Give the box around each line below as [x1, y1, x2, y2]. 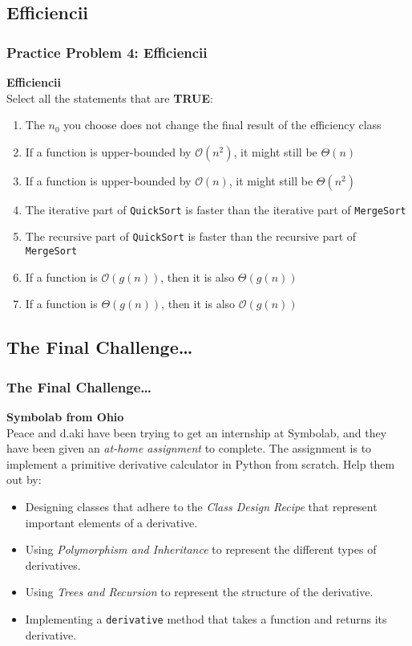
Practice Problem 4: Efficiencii [6, 42, 208, 62]
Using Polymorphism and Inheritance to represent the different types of [25, 541, 377, 558]
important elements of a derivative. [25, 514, 198, 530]
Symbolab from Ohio [6, 408, 124, 425]
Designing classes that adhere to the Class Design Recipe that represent [25, 498, 378, 514]
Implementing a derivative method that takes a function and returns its [25, 610, 387, 627]
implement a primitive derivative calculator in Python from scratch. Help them [6, 455, 395, 472]
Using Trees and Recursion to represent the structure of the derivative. [25, 583, 374, 600]
